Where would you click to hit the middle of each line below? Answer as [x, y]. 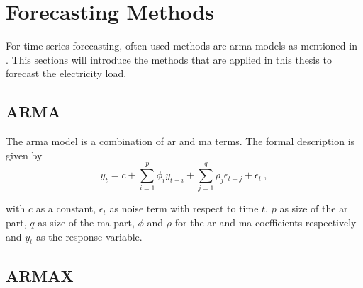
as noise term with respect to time [184, 208]
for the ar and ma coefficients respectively [266, 223]
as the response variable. [89, 236]
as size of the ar [314, 208]
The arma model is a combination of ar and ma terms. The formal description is [180, 141]
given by [24, 155]
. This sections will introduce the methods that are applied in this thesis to [169, 59]
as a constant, [66, 208]
